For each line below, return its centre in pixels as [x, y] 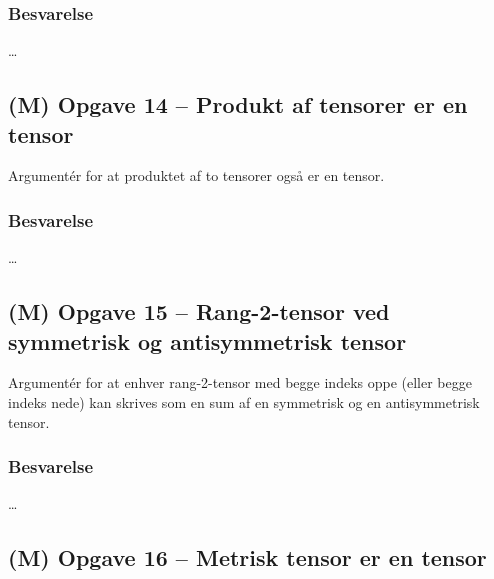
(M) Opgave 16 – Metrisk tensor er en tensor [247, 557]
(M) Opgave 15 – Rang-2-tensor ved [199, 311]
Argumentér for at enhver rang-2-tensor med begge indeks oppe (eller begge [240, 382]
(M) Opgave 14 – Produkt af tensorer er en [238, 104]
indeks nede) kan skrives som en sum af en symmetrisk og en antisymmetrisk [244, 402]
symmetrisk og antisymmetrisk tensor [207, 340]
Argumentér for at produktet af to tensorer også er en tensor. [196, 175]
